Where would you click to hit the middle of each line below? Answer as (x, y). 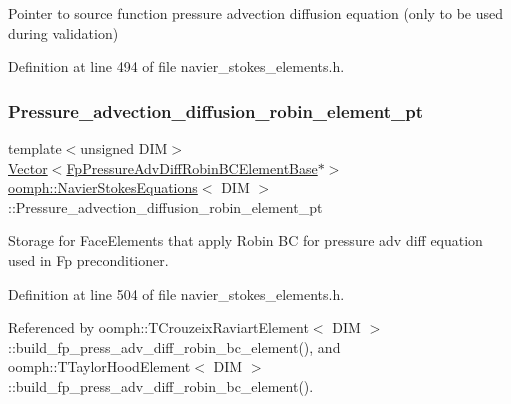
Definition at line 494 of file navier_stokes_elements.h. (176, 66)
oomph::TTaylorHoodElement (99, 366)
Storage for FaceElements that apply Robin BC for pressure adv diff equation (245, 240)
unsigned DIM (124, 148)
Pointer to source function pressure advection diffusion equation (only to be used (256, 13)
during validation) (63, 32)
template (35, 148)
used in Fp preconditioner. (88, 259)
